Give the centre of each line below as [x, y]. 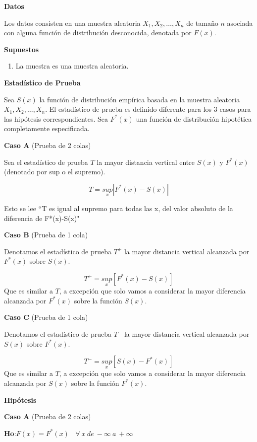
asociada [240, 23]
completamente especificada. [47, 128]
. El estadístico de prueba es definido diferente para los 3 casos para [148, 109]
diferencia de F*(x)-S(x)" [42, 218]
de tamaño [202, 23]
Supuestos [22, 49]
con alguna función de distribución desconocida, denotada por [98, 33]
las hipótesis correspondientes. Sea [56, 118]
